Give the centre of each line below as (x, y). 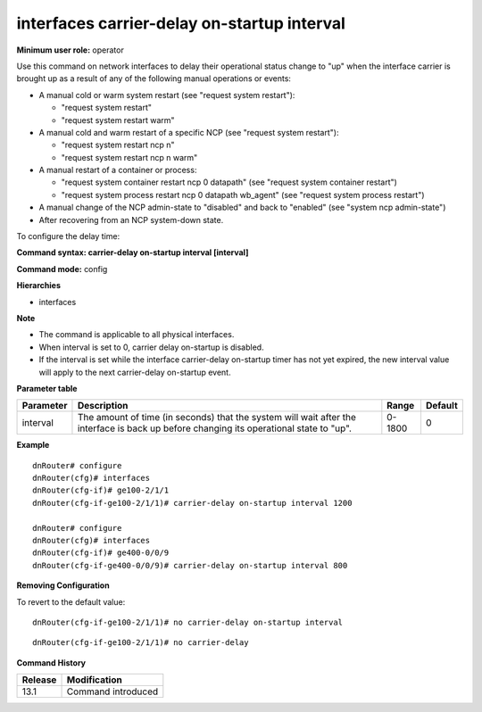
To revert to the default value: (71, 601)
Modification (94, 680)
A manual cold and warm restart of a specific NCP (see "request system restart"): (189, 132)
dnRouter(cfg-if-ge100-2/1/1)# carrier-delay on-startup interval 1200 (192, 503)
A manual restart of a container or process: (118, 170)
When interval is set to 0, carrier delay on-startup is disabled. (151, 347)
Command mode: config (62, 269)
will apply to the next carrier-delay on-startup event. (135, 372)
